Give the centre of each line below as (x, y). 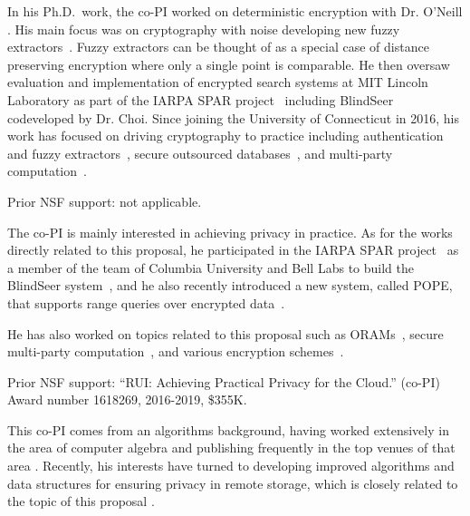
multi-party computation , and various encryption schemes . (176, 351)
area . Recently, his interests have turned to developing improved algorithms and (231, 466)
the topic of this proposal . (81, 501)
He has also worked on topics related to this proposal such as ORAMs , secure (225, 333)
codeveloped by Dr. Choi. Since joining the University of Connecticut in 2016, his (234, 117)
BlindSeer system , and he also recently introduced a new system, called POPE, (230, 285)
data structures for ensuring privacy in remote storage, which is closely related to (233, 483)
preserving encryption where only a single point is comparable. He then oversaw (229, 64)
